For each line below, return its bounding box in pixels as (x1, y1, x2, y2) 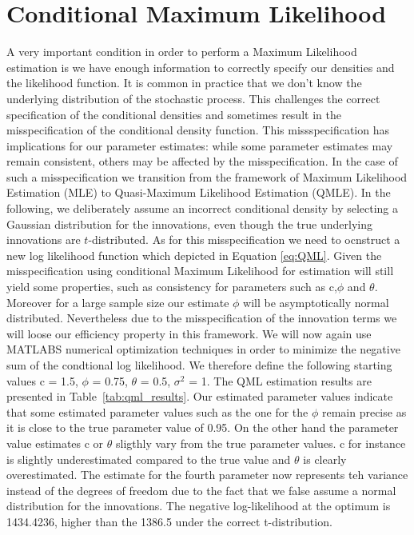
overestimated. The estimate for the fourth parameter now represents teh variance (6, 466, 408, 483)
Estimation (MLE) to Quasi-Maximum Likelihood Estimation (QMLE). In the (6, 184, 391, 201)
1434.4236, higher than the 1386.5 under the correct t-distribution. (6, 513, 332, 529)
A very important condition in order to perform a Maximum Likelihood (6, 43, 357, 60)
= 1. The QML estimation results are (189, 372, 372, 389)
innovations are (6, 231, 81, 248)
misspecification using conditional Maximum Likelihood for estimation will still (6, 262, 394, 279)
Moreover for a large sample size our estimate (6, 293, 229, 310)
